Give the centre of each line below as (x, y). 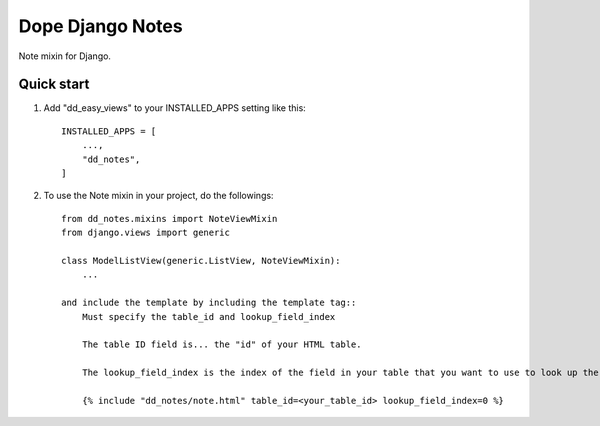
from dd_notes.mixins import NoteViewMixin (169, 218)
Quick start (54, 84)
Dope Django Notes (101, 26)
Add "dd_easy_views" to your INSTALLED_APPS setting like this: (175, 108)
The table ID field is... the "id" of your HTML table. (221, 344)
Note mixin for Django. (65, 56)
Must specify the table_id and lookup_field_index (208, 316)
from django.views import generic (145, 233)
